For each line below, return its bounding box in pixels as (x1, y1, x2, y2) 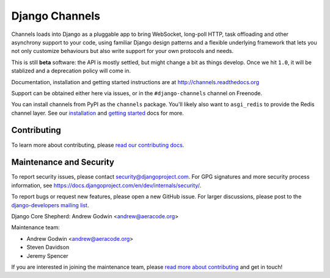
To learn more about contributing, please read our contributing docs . (11, 141, 185, 149)
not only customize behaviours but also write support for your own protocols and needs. (11, 48, 234, 55)
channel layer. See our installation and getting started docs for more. (11, 109, 185, 116)
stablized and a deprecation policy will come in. (11, 67, 131, 74)
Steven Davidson (26, 244, 70, 251)
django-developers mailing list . (11, 201, 89, 208)
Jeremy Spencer (26, 252, 68, 259)
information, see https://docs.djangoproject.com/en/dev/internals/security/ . (11, 182, 202, 189)
